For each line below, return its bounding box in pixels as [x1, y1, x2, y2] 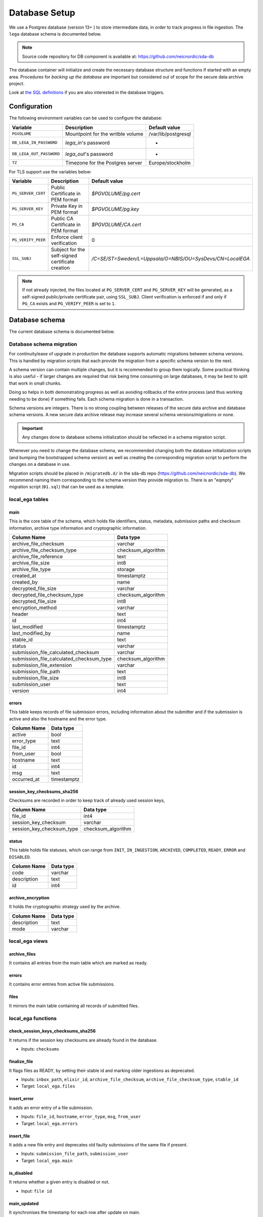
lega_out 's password [65, 150, 113, 157]
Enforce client [51, 234, 83, 240]
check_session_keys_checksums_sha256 [9, 1028, 96, 1034]
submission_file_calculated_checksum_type [12, 655, 112, 662]
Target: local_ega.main [21, 1158, 73, 1163]
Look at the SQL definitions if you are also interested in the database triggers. [9, 90, 165, 95]
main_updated [9, 1200, 39, 1206]
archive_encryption [9, 895, 50, 901]
